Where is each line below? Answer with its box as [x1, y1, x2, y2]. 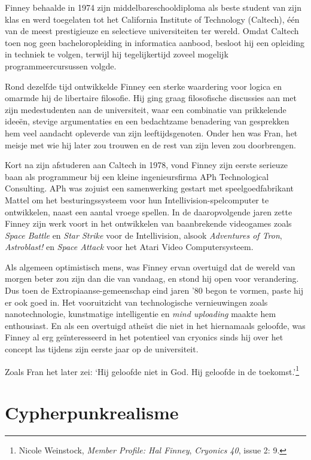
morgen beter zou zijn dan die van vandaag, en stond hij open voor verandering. [5, 272, 299, 285]
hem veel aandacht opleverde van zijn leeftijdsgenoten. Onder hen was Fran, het [5, 126, 298, 139]
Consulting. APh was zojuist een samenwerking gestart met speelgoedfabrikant [5, 182, 294, 194]
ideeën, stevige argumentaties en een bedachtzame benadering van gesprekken [5, 115, 289, 127]
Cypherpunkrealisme [5, 400, 179, 425]
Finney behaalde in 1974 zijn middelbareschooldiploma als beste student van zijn [5, 1, 302, 13]
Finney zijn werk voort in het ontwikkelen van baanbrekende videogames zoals [5, 217, 292, 230]
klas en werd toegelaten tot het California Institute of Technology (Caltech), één [5, 13, 300, 25]
